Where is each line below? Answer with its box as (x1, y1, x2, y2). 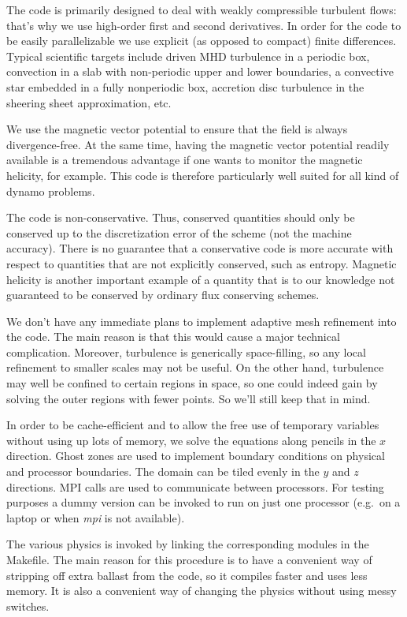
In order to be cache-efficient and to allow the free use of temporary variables (6, 417, 379, 433)
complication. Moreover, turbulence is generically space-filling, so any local (6, 343, 366, 360)
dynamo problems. (6, 182, 95, 199)
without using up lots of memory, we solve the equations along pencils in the (6, 432, 376, 448)
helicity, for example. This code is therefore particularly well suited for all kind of (6, 166, 399, 183)
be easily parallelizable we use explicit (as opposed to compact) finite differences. (6, 32, 397, 49)
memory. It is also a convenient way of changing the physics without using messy (6, 582, 397, 599)
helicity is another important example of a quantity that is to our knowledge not (6, 271, 395, 287)
